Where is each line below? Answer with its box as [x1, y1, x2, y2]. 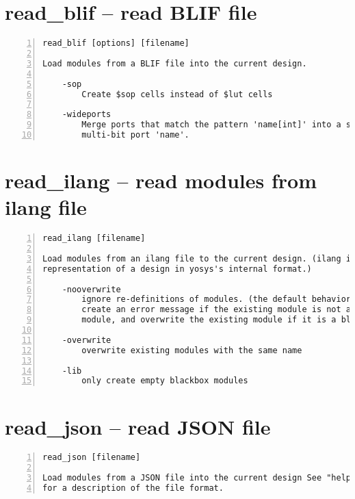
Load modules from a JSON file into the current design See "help [42, 473, 352, 483]
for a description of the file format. [42, 483, 224, 494]
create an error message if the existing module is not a [81, 305, 352, 315]
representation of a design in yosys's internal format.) [42, 264, 312, 274]
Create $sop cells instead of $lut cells [81, 89, 273, 99]
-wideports [62, 110, 111, 120]
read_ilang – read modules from [5, 166, 317, 194]
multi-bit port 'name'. [81, 130, 189, 140]
